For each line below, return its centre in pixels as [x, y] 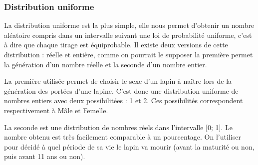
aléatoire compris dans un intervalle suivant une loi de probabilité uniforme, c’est [128, 35]
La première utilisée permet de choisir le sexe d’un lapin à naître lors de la [118, 81]
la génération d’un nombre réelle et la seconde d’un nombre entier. [106, 64]
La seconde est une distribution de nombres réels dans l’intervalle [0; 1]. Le [118, 127]
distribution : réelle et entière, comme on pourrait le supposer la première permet [129, 54]
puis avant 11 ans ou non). [45, 156]
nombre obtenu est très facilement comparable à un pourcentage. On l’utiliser [123, 137]
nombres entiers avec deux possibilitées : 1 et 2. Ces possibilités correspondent [124, 100]
